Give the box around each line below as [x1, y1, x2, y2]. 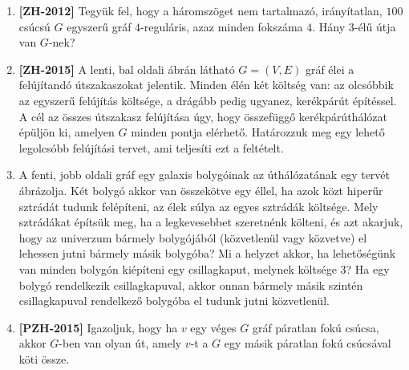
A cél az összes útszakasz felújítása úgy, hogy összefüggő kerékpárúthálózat [18, 108, 387, 124]
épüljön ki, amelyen [18, 124, 115, 140]
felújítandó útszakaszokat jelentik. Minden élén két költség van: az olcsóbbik [18, 76, 394, 93]
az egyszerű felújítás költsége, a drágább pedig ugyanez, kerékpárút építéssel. [18, 91, 397, 108]
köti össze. [18, 350, 70, 367]
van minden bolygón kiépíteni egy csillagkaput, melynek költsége [18, 260, 337, 277]
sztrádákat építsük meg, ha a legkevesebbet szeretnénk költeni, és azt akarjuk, [18, 213, 403, 230]
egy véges [190, 319, 237, 335]
